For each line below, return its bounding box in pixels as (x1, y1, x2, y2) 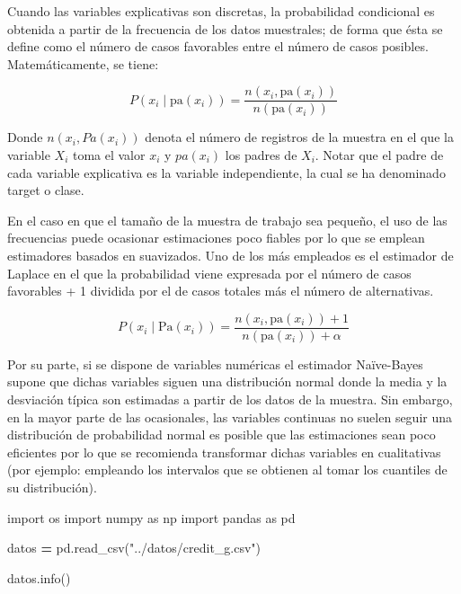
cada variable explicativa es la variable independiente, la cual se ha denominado (7, 163, 446, 182)
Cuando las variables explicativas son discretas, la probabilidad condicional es (7, 2, 435, 20)
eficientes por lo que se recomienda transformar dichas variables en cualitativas (7, 442, 441, 461)
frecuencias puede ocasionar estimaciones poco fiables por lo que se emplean (7, 228, 425, 247)
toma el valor (72, 146, 146, 164)
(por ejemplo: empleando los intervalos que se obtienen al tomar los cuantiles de (7, 460, 448, 479)
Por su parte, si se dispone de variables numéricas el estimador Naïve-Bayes (7, 354, 423, 373)
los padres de (225, 146, 297, 164)
